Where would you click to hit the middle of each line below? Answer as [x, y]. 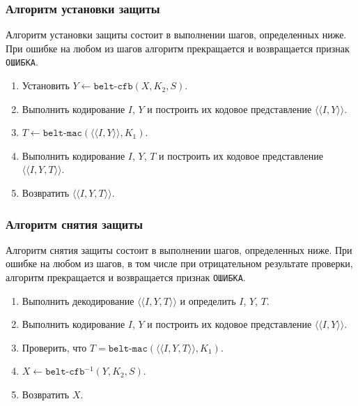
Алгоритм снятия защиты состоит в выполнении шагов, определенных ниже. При [179, 249]
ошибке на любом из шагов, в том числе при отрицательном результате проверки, [179, 263]
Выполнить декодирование [78, 300]
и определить [208, 300]
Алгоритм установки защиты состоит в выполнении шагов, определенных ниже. [176, 35]
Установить [46, 85]
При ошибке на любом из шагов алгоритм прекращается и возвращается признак [178, 48]
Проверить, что [54, 347]
